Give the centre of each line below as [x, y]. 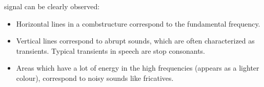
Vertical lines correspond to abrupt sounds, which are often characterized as [135, 41]
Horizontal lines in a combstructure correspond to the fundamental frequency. [138, 23]
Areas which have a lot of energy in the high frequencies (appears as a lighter [138, 68]
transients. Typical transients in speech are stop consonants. [111, 50]
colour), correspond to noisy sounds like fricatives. [95, 78]
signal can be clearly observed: [52, 6]
